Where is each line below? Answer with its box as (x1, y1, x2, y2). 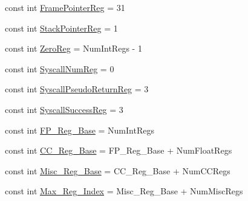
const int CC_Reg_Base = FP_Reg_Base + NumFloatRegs (5, 144, 232, 157)
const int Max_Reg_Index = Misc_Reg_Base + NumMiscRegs (5, 185, 243, 197)
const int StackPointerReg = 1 (5, 21, 118, 34)
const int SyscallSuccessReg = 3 (5, 103, 123, 115)
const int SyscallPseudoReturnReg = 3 (5, 83, 149, 95)
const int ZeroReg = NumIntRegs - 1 (5, 42, 142, 55)
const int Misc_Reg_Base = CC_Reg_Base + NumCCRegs (5, 164, 230, 177)
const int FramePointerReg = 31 (5, 1, 125, 13)
